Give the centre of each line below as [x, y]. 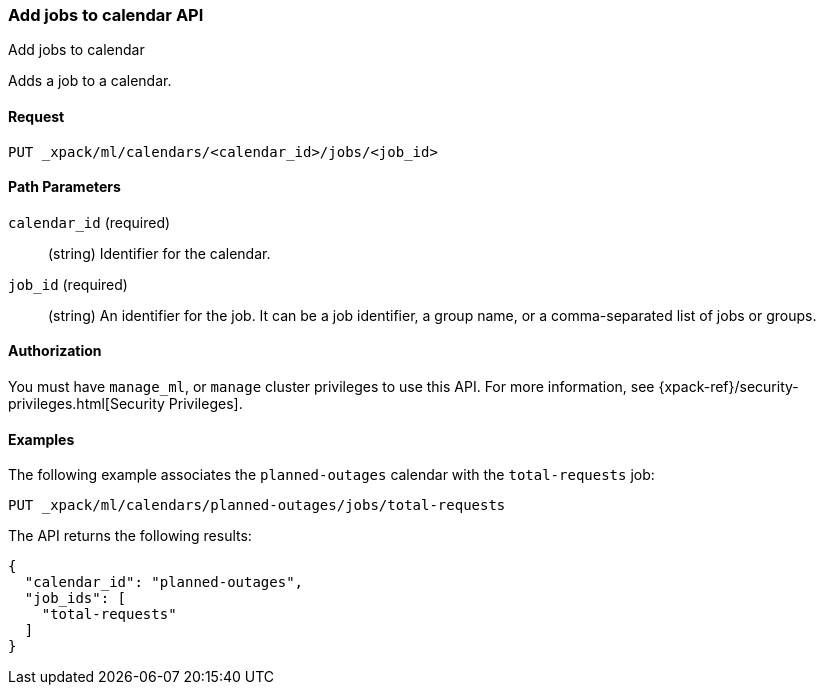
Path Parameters [64, 187]
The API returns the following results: [130, 536]
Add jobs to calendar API [106, 15]
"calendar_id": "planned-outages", [164, 582]
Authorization [55, 351]
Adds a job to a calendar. [90, 81]
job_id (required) [68, 284]
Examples [41, 439]
